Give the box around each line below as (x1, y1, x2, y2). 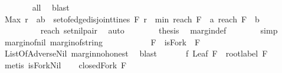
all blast (32, 1, 70, 13)
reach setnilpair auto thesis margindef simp (40, 24, 278, 36)
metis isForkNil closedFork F (4, 58, 127, 71)
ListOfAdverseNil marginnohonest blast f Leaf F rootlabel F (4, 47, 268, 59)
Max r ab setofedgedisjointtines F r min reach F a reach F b (4, 12, 260, 25)
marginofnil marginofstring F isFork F (4, 35, 201, 48)
